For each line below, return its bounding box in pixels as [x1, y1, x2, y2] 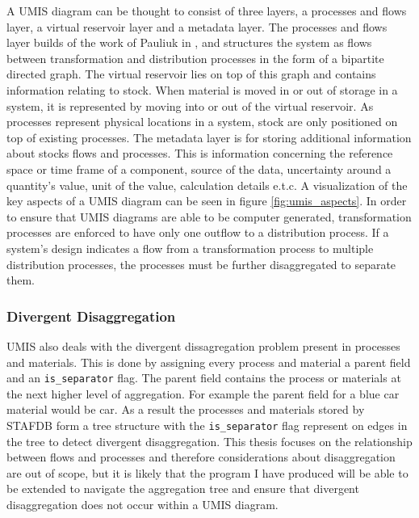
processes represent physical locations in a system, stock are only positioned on [6, 113, 398, 130]
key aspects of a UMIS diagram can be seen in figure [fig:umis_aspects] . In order [6, 192, 407, 209]
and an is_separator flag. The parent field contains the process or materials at [6, 369, 401, 386]
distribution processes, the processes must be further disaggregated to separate [6, 255, 396, 272]
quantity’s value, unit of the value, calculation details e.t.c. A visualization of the [6, 176, 408, 193]
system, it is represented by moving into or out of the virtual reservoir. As [6, 97, 374, 114]
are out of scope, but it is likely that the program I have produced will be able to [6, 464, 409, 481]
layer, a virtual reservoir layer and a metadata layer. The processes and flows [6, 18, 388, 35]
